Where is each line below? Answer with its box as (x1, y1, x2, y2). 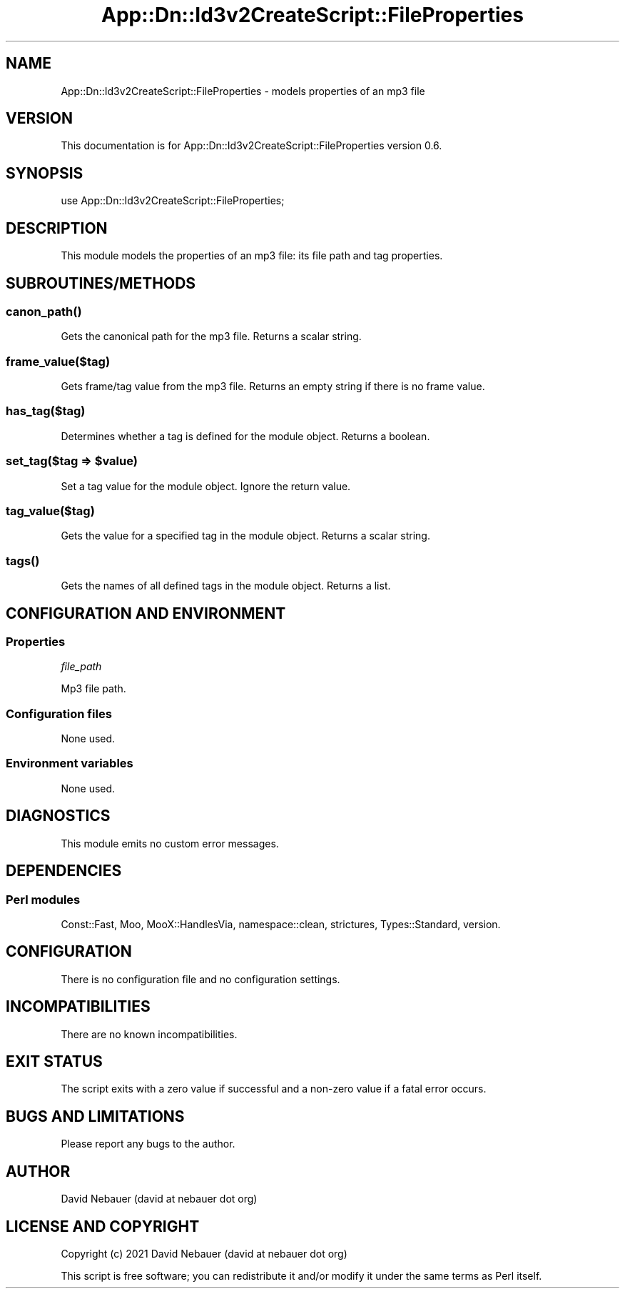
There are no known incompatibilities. (61, 1027, 238, 1040)
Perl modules (6, 892, 81, 907)
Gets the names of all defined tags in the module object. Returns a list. (61, 579, 391, 592)
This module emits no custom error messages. (61, 837, 279, 850)
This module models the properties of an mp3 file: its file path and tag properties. (61, 249, 443, 262)
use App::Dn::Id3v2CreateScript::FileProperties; (61, 194, 285, 207)
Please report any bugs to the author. (61, 1138, 235, 1150)
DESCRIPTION (6, 219, 108, 237)
